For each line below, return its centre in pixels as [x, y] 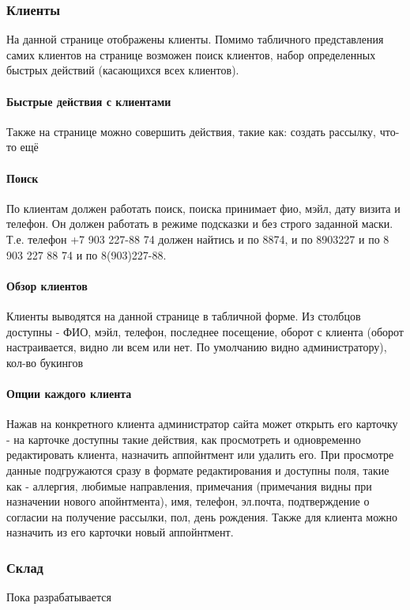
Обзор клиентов [47, 285]
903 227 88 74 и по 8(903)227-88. [87, 254]
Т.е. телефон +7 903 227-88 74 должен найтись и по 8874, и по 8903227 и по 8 [198, 239]
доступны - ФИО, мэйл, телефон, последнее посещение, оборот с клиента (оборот [205, 331]
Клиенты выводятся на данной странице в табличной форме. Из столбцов [184, 315]
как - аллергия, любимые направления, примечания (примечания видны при [189, 485]
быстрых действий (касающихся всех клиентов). [123, 70]
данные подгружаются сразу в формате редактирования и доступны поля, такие [198, 470]
